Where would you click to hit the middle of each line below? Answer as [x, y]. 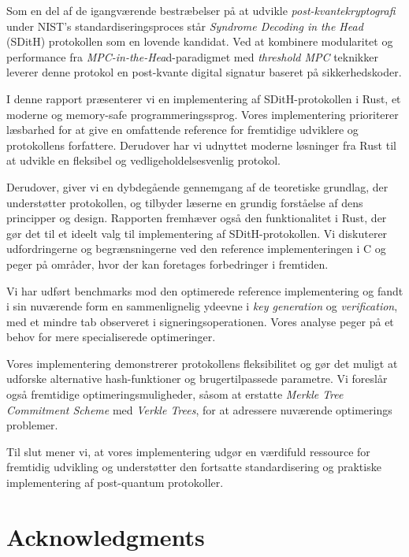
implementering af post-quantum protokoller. [115, 483]
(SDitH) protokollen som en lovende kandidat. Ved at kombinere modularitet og [200, 41]
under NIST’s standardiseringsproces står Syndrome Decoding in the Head [185, 26]
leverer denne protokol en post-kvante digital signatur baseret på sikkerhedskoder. [204, 72]
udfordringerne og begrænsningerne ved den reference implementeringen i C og [196, 249]
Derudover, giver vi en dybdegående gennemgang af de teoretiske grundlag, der [197, 186]
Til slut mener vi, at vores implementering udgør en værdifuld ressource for [188, 451]
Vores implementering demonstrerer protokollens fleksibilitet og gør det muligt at [202, 363]
